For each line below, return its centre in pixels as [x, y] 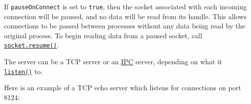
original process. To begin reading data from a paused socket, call [103, 35]
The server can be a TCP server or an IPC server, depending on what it [113, 62]
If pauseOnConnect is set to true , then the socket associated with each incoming [125, 6]
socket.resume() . [32, 45]
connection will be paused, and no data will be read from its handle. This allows [125, 16]
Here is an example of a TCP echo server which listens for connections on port [123, 88]
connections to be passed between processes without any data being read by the [125, 26]
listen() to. [23, 71]
